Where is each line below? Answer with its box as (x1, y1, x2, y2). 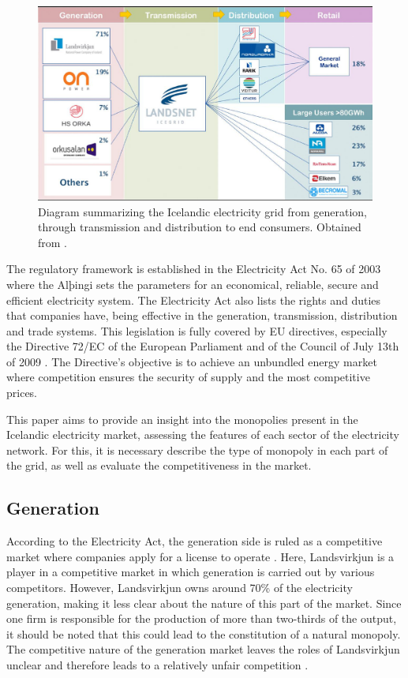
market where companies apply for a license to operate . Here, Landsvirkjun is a (6, 548, 395, 564)
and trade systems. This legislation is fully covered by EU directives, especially (6, 322, 387, 339)
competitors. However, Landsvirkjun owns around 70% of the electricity (6, 579, 353, 596)
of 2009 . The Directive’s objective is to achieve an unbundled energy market (6, 353, 377, 369)
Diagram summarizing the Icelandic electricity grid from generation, (38, 203, 368, 219)
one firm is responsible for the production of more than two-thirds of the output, (6, 610, 397, 627)
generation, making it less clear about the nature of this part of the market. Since (6, 594, 402, 611)
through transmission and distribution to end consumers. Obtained (38, 219, 361, 235)
